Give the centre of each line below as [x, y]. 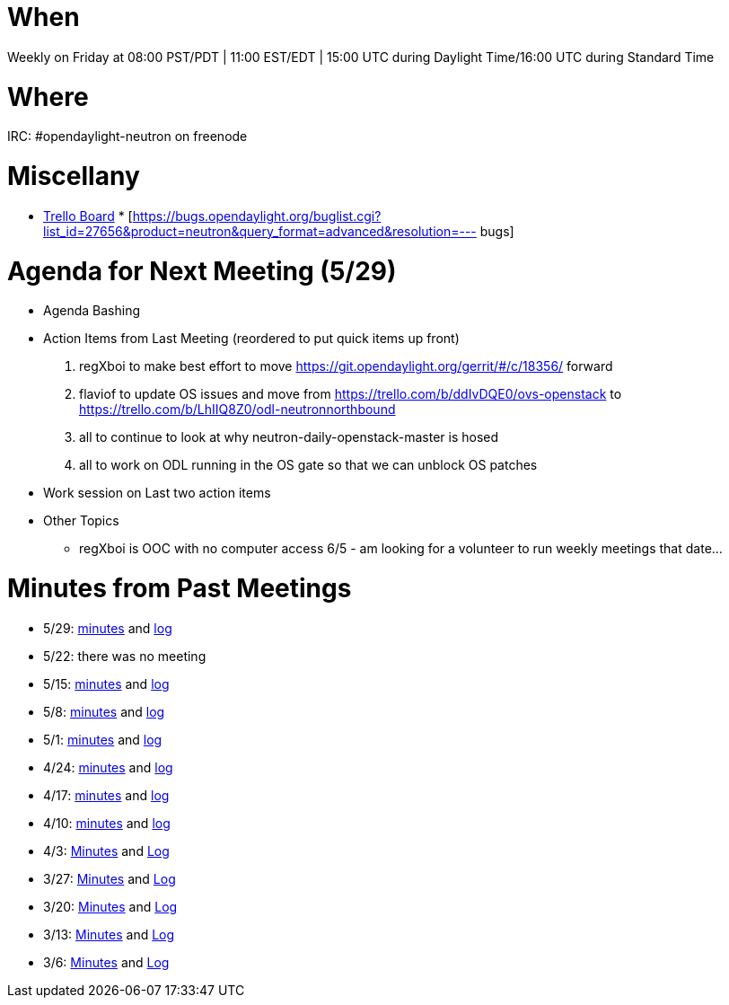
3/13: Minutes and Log [109, 934]
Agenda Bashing [92, 311]
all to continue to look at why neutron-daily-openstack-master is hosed [289, 437]
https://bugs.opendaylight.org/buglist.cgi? [257, 216]
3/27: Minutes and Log [110, 878]
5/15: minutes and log [106, 683]
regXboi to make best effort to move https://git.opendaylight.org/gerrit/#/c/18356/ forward [346, 366]
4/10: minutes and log [107, 823]
